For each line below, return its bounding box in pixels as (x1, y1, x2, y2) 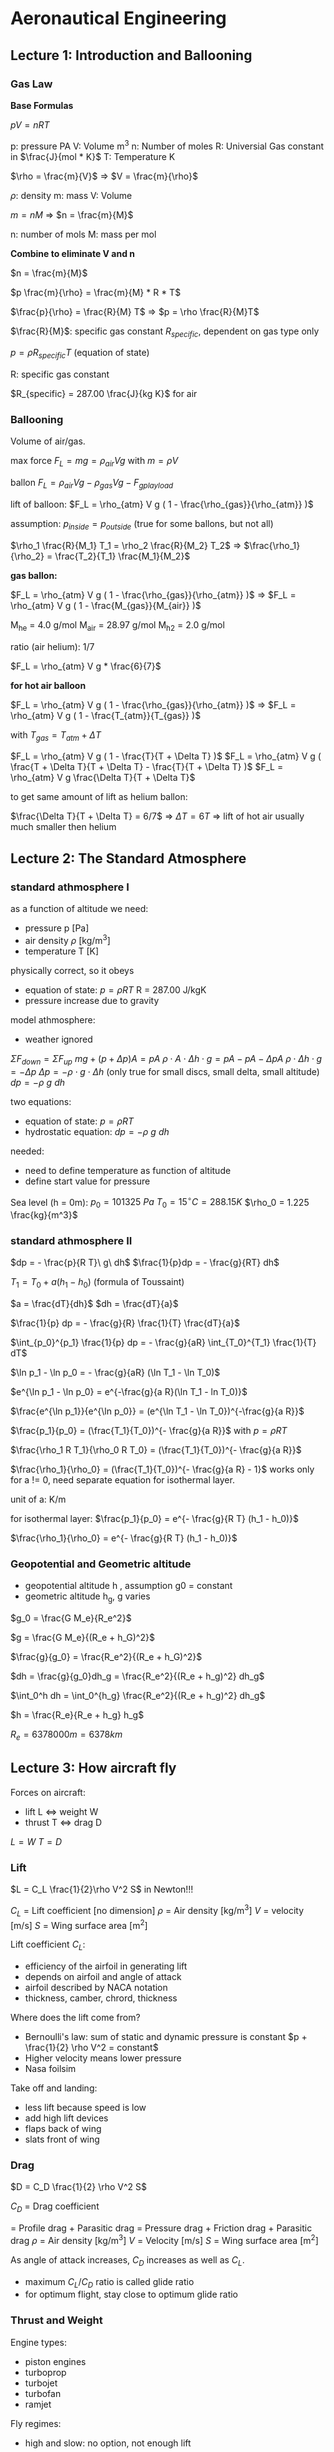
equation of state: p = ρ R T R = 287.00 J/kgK (24, 983, 207, 996)
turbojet (24, 2377, 58, 2389)
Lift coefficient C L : (10, 1938, 86, 1952)
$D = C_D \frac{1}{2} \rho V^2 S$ (10, 2181, 148, 2193)
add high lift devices (24, 2112, 109, 2124)
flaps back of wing (24, 2123, 102, 2134)
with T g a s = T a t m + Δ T (10, 728, 102, 743)
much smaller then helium (10, 821, 117, 833)
